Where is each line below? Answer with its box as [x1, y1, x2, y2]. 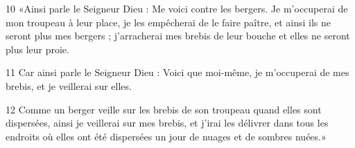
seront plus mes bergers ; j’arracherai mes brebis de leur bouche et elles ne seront [6, 28, 350, 43]
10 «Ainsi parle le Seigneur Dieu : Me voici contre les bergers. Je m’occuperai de [6, 1, 348, 15]
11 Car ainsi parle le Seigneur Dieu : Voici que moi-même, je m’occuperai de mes [6, 65, 349, 80]
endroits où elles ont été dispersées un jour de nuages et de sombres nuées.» [6, 129, 327, 143]
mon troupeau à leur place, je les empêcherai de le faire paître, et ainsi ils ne [6, 15, 331, 29]
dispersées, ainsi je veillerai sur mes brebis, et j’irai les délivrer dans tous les [6, 115, 329, 130]
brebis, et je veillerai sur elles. [6, 78, 132, 93]
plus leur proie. [6, 41, 69, 56]
